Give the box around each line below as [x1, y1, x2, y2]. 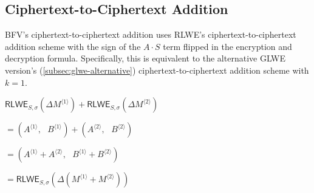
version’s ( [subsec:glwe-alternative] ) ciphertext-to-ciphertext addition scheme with [5, 63, 309, 76]
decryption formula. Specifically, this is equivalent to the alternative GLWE [5, 52, 286, 65]
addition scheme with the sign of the [5, 40, 141, 52]
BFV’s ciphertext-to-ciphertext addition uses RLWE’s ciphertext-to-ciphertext [5, 28, 296, 41]
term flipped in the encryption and [163, 40, 292, 52]
